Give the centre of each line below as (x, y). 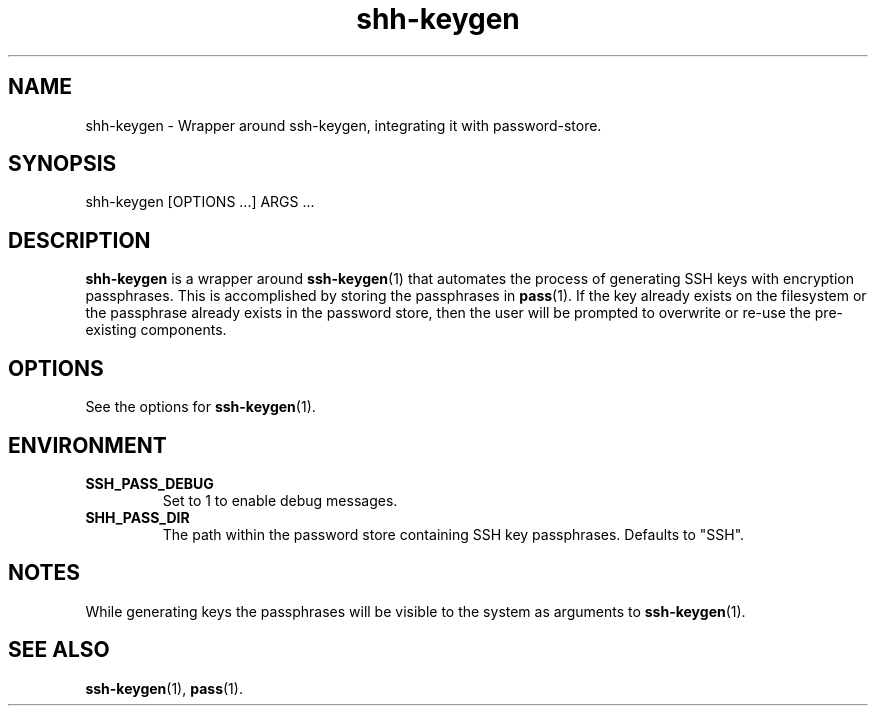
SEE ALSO (59, 650)
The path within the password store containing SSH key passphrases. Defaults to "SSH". (453, 534)
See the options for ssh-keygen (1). (200, 407)
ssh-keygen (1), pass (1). (164, 688)
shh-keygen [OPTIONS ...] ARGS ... (200, 202)
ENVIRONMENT (87, 445)
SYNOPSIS (62, 164)
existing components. (156, 330)
